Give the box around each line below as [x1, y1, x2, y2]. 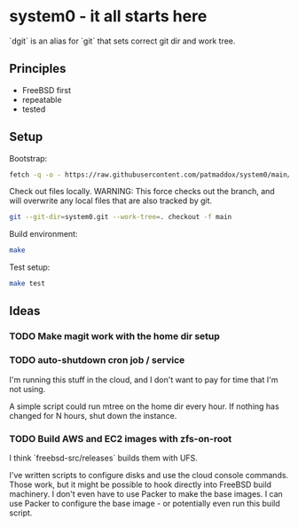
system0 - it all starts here [9, 6, 208, 27]
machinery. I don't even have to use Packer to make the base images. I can [9, 488, 284, 499]
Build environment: [9, 229, 78, 240]
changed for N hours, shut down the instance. [9, 410, 177, 421]
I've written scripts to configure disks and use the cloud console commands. [9, 469, 289, 480]
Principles [9, 61, 67, 76]
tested [21, 104, 46, 114]
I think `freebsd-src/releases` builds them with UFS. [9, 452, 198, 463]
